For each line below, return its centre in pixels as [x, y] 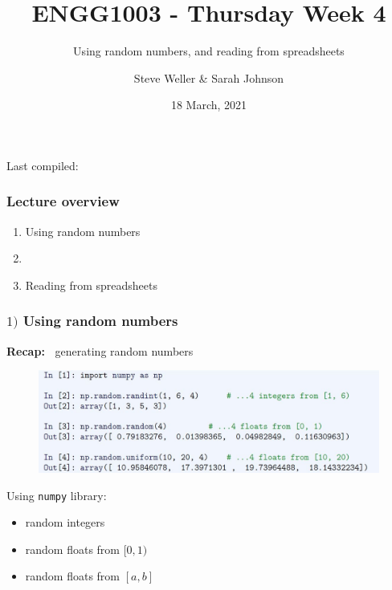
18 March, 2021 [209, 105]
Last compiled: [43, 165]
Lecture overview [63, 201]
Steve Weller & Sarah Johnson [209, 77]
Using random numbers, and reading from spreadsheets [209, 51]
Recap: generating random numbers [100, 350]
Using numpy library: [57, 495]
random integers [65, 522]
